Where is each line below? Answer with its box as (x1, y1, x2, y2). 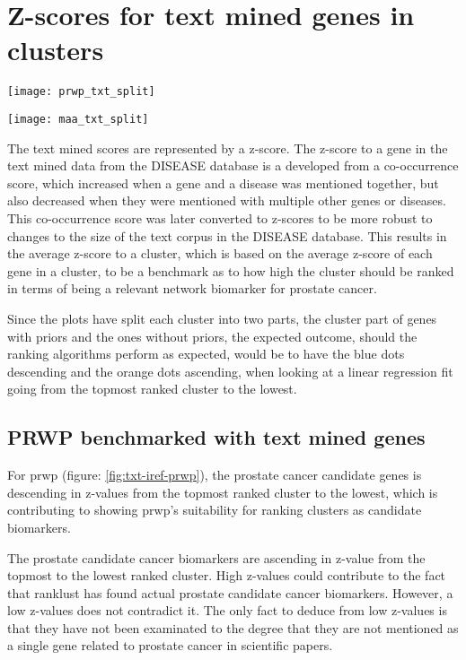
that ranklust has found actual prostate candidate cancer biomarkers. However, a (7, 583, 453, 602)
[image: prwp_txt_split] (7, 85, 155, 99)
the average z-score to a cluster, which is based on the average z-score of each (7, 244, 433, 263)
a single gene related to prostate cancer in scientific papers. (7, 636, 333, 655)
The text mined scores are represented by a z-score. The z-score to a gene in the (7, 138, 448, 157)
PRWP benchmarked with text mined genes (7, 423, 426, 451)
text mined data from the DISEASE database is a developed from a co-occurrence (7, 156, 459, 175)
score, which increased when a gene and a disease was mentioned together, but (7, 173, 439, 192)
